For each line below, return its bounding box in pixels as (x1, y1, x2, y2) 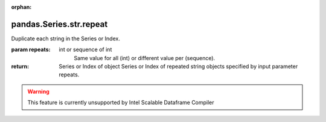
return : (11, 63, 30, 70)
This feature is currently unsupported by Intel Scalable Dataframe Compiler (27, 99, 214, 106)
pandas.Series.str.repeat (11, 19, 108, 29)
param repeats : (11, 46, 51, 53)
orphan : (11, 4, 32, 10)
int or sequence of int (59, 46, 112, 53)
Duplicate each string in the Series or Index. (11, 35, 120, 42)
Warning (27, 88, 50, 95)
